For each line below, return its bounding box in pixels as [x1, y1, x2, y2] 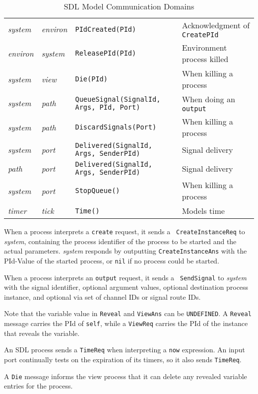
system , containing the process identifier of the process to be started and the [4, 236, 237, 246]
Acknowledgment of [182, 19, 250, 31]
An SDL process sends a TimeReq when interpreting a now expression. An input [4, 344, 245, 355]
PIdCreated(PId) [75, 25, 136, 33]
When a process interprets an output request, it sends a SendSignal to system [4, 272, 247, 282]
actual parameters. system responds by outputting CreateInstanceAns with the [4, 246, 247, 256]
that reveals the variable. [4, 328, 80, 338]
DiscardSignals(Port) [75, 123, 157, 131]
